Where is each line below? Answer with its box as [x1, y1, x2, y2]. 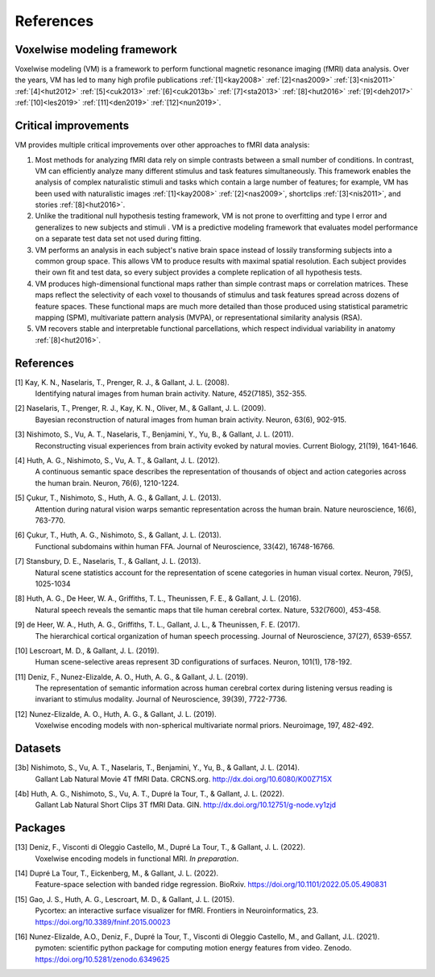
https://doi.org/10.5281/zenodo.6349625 [35, 954, 170, 964]
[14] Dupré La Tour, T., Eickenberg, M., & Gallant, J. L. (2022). [14, 868, 219, 878]
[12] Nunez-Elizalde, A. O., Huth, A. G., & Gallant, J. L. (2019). [14, 709, 217, 718]
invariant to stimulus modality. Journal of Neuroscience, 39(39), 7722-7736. [35, 694, 288, 704]
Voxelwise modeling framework [14, 43, 177, 56]
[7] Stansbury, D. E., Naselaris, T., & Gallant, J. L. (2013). [14, 557, 201, 566]
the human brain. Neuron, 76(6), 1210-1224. [35, 478, 180, 487]
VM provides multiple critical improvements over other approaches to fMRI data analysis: [14, 140, 310, 150]
